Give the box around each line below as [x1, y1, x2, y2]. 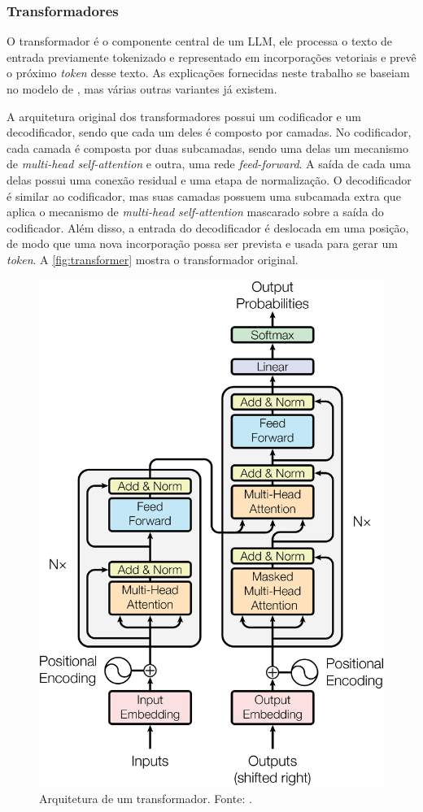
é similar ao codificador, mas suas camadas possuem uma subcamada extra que [7, 187, 401, 204]
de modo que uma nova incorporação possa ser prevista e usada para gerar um [7, 235, 398, 252]
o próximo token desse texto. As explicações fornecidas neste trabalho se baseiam [7, 64, 410, 81]
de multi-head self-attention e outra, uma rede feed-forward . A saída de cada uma [7, 155, 411, 172]
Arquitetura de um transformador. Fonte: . [39, 789, 252, 806]
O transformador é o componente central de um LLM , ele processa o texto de [7, 33, 393, 50]
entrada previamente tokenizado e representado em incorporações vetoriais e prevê [7, 48, 416, 65]
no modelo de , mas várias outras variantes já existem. [7, 80, 277, 97]
